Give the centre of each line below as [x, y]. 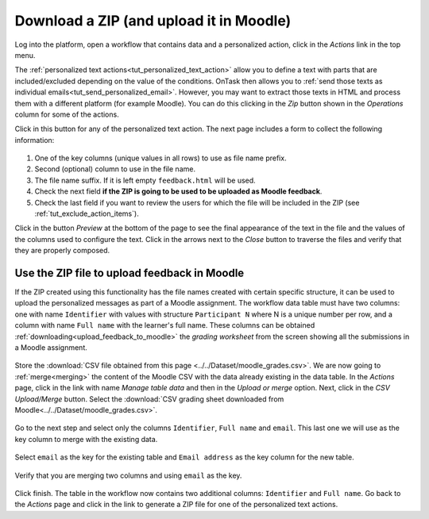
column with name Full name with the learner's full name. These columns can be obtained [165, 325]
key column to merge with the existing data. [86, 439]
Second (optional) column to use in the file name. [115, 169]
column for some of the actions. [67, 114]
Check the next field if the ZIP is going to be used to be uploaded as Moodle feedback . [178, 191]
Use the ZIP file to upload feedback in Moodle [129, 273]
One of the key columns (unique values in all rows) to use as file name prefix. [160, 158]
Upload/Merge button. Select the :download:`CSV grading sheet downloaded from [149, 399]
